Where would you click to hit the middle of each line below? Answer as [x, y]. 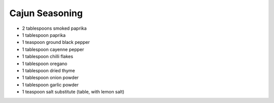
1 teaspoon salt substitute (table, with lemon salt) [73, 92]
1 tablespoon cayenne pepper [53, 49]
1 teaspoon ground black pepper [56, 42]
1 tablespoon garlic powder [50, 85]
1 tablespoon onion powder [50, 78]
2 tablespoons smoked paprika [55, 28]
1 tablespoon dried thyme [49, 70]
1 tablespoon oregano [45, 64]
